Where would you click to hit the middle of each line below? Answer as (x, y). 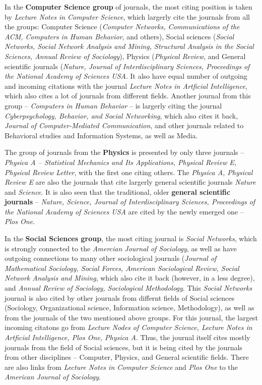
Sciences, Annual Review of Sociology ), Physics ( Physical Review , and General (125, 56)
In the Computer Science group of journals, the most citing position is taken (128, 7)
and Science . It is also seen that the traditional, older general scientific (117, 191)
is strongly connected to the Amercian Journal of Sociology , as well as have (121, 248)
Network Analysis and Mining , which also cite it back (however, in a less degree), (130, 278)
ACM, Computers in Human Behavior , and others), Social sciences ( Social (119, 36)
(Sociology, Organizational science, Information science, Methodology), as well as (129, 308)
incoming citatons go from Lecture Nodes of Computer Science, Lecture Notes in (128, 327)
